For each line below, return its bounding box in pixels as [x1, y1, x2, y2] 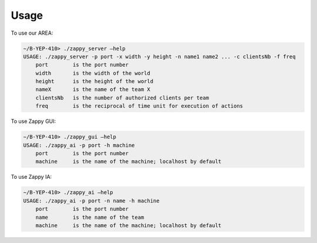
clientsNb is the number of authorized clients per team [35, 94, 210, 101]
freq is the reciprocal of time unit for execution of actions [35, 103, 244, 109]
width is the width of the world [35, 69, 151, 76]
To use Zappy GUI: [11, 118, 56, 125]
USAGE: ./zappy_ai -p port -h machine [23, 142, 135, 148]
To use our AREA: [11, 29, 53, 36]
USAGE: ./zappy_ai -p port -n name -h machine [23, 197, 160, 204]
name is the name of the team [35, 214, 144, 221]
